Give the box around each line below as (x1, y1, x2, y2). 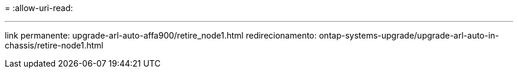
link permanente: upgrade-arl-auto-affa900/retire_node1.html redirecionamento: (5, 30, 317, 40)
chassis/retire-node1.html (5, 40, 103, 50)
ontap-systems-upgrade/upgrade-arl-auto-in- (319, 30, 499, 40)
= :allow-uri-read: (5, 3, 73, 13)
